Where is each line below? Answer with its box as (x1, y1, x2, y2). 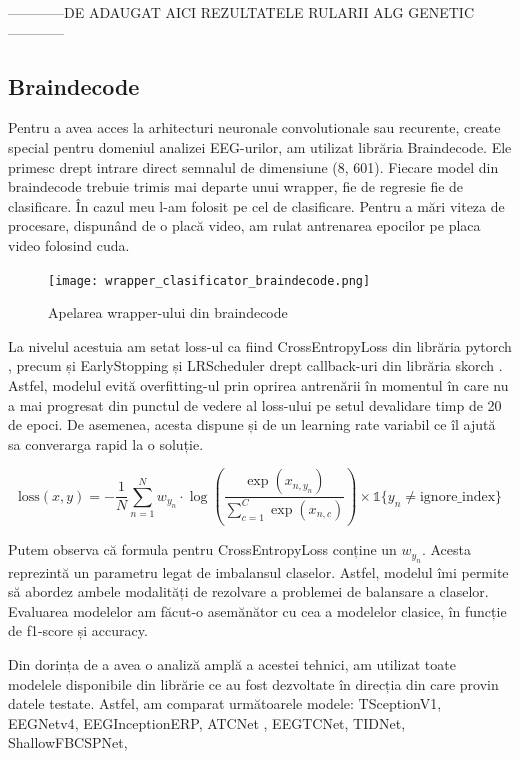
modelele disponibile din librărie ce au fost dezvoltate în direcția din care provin (8, 673, 499, 694)
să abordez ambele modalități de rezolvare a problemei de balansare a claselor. (8, 581, 489, 602)
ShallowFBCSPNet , (8, 732, 128, 753)
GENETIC (408, 2, 474, 22)
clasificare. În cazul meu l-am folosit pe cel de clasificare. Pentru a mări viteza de (8, 195, 505, 216)
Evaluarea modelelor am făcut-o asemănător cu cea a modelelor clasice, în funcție (8, 600, 507, 621)
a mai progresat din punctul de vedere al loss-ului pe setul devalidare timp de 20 (8, 394, 502, 415)
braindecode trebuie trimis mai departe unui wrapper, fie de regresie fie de (8, 176, 464, 197)
